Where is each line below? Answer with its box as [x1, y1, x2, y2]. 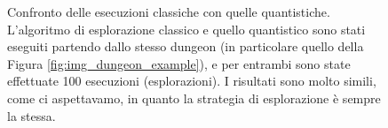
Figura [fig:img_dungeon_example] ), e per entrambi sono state [7, 54, 351, 72]
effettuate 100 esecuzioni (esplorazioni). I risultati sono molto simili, [7, 72, 376, 90]
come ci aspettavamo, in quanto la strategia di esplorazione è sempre [7, 88, 381, 107]
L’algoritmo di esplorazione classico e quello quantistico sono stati [7, 19, 366, 38]
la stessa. [7, 106, 56, 124]
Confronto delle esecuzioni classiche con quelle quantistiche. [7, 3, 330, 20]
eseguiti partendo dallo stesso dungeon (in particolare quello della [7, 37, 364, 56]
